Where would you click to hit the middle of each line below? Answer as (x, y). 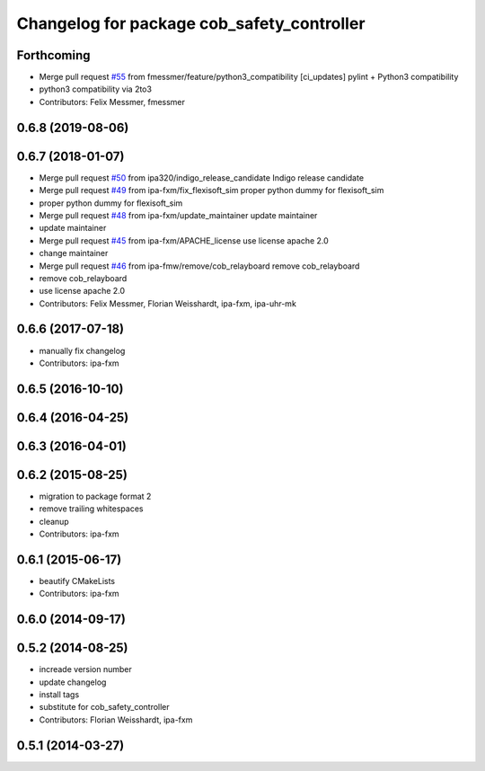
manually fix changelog (82, 350)
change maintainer (74, 253)
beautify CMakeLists (77, 581)
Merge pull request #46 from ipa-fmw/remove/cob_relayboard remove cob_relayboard (199, 266)
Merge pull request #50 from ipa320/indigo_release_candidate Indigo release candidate (201, 177)
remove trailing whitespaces (91, 509)
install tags (59, 695)
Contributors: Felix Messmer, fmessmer (112, 102)
